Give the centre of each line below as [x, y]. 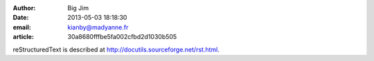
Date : [21, 18]
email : [22, 27]
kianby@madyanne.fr [98, 27]
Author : [24, 8]
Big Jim [78, 8]
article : [24, 37]
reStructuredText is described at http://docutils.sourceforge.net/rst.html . [116, 49]
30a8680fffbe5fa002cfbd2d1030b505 [122, 37]
